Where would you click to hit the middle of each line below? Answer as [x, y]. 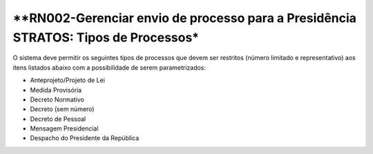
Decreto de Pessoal [58, 119]
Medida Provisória [56, 90]
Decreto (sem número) [62, 109]
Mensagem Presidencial [64, 128]
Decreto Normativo [57, 99]
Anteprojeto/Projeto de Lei [67, 80]
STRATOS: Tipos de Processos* [106, 37]
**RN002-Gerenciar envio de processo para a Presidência [185, 18]
